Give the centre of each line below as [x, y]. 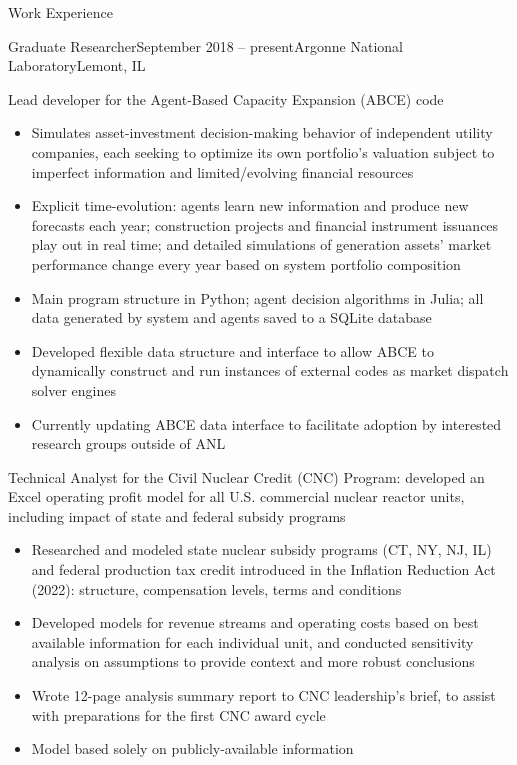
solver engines [73, 389]
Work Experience [60, 12]
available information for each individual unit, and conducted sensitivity [252, 641]
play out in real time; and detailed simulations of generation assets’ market [261, 244]
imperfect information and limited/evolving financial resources [222, 171]
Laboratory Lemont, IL [77, 65]
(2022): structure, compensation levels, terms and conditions [216, 588]
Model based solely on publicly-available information [192, 748]
